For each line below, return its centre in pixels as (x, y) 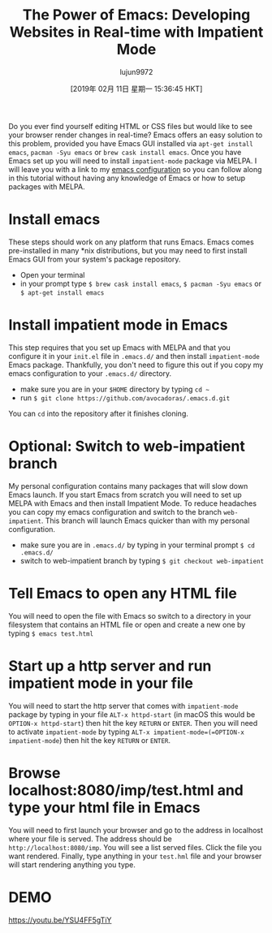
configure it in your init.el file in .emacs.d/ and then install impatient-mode (134, 356)
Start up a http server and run (110, 665)
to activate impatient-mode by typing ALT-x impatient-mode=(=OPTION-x (127, 732)
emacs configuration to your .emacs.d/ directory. (90, 373)
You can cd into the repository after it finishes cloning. (99, 413)
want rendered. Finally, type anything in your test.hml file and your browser (135, 856)
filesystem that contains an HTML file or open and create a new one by (127, 624)
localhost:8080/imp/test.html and (126, 790)
